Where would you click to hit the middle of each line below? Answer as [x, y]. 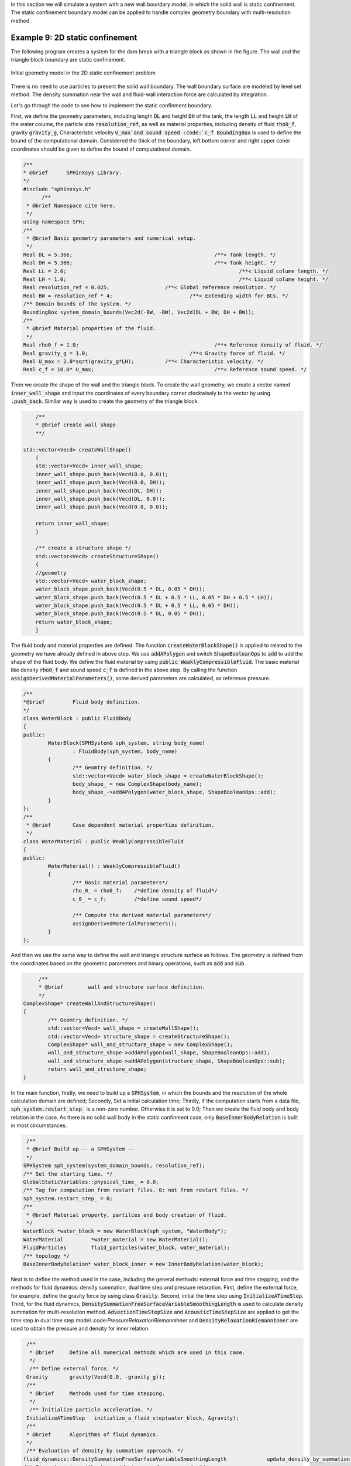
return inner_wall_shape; [73, 524]
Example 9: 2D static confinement [74, 37]
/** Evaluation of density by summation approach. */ [105, 1451]
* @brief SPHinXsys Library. [73, 172]
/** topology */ [47, 1256]
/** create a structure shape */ [83, 548]
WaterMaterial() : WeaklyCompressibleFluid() [114, 866]
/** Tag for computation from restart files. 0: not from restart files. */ [136, 1190]
